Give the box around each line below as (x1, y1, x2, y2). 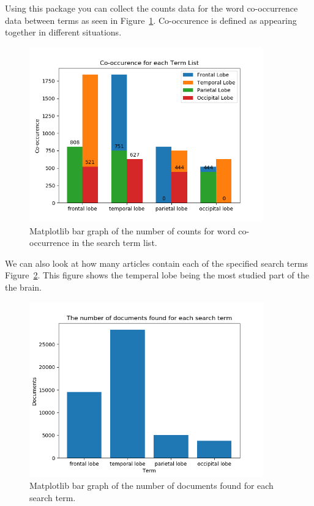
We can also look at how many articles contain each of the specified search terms (5, 256, 308, 269)
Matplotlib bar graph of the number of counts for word (29, 224, 236, 237)
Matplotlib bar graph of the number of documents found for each (29, 479, 274, 492)
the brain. (5, 280, 42, 293)
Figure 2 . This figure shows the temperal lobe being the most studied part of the (5, 269, 309, 281)
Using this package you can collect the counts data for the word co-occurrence (5, 2, 298, 14)
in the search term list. (72, 236, 157, 249)
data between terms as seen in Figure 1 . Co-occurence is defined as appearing (5, 13, 297, 26)
